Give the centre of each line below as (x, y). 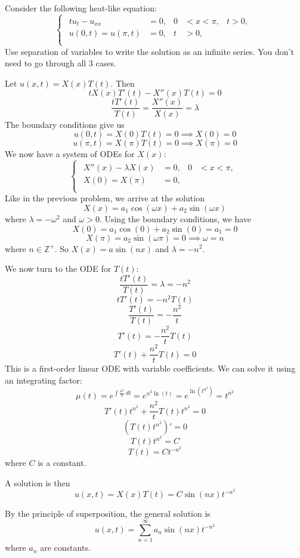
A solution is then (38, 482)
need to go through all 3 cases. (61, 63)
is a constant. (62, 463)
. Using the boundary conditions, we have (175, 218)
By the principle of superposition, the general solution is (108, 513)
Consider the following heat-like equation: (81, 8)
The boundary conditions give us (65, 124)
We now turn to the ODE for (58, 269)
